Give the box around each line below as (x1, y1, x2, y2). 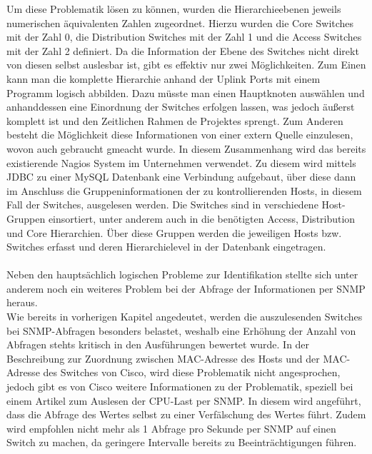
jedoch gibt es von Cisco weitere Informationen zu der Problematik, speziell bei (6, 379, 353, 394)
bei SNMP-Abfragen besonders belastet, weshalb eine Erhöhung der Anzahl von (6, 323, 356, 338)
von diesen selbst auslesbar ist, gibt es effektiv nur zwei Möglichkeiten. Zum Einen (6, 57, 366, 72)
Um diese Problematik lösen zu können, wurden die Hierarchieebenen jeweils (6, 1, 341, 16)
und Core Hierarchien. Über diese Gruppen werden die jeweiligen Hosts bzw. (6, 225, 342, 240)
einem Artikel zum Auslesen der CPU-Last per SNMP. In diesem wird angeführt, (6, 393, 361, 408)
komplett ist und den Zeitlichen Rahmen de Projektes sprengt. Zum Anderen (6, 113, 343, 128)
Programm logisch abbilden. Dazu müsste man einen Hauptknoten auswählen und (6, 85, 365, 100)
